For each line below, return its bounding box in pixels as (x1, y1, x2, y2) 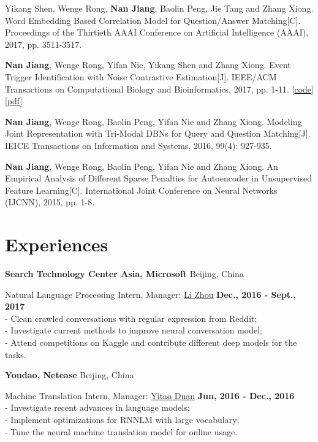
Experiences (5, 232, 108, 257)
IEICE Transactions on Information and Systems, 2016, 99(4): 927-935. (5, 139, 272, 151)
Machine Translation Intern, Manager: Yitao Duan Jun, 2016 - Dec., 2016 (5, 389, 295, 402)
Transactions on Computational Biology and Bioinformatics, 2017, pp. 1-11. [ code (5, 82, 312, 95)
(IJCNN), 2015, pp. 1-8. (5, 196, 95, 208)
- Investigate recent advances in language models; (5, 401, 190, 414)
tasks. (5, 348, 26, 360)
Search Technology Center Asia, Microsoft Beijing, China (5, 267, 244, 280)
